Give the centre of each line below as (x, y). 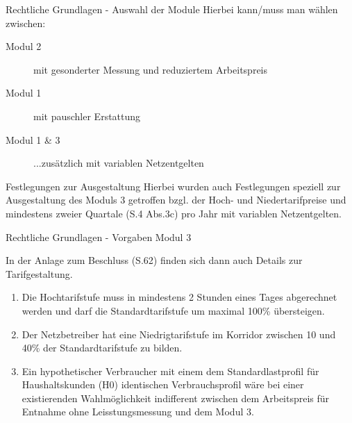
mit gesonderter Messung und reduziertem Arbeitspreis (151, 69)
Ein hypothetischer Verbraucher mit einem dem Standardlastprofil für (170, 371)
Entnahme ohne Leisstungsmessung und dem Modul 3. (138, 412)
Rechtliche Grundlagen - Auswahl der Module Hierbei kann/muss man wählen (172, 9)
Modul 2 (24, 46)
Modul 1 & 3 (33, 139)
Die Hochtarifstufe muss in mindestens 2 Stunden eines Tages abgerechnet (179, 297)
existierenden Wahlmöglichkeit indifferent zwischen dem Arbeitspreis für (176, 398)
